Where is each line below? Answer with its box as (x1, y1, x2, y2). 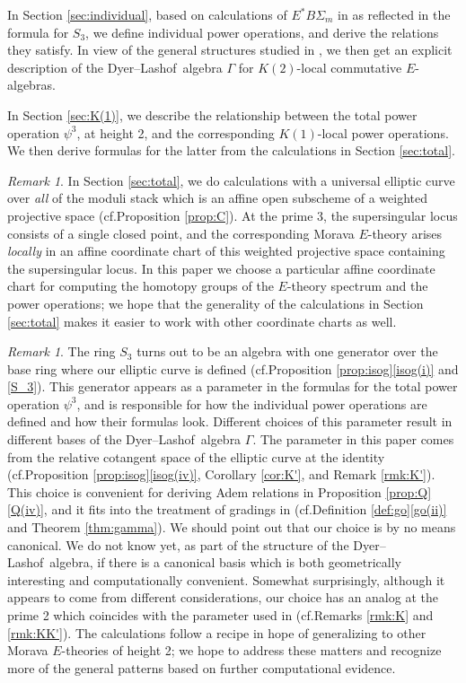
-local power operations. (317, 123, 449, 142)
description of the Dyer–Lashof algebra (7, 57, 223, 76)
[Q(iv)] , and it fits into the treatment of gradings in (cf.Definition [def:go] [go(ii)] (7, 500, 447, 519)
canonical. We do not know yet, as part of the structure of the (7, 535, 349, 554)
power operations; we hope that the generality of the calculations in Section (7, 293, 424, 312)
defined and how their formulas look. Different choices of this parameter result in (7, 412, 453, 431)
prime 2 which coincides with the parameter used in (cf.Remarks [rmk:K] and (7, 606, 434, 624)
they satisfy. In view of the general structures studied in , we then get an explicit (7, 40, 453, 59)
